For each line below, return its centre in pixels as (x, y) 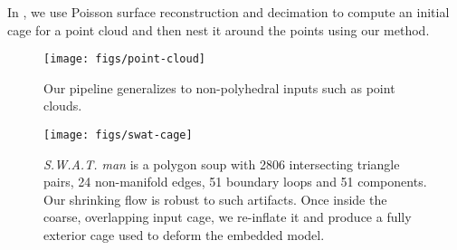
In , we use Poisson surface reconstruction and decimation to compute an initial (228, 12)
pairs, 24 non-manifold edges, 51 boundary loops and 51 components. (235, 182)
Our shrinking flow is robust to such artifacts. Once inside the (215, 199)
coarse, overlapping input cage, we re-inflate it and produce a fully (228, 217)
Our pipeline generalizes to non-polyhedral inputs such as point (219, 87)
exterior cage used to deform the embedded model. (184, 235)
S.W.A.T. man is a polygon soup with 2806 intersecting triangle (222, 163)
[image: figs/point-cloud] (124, 59)
